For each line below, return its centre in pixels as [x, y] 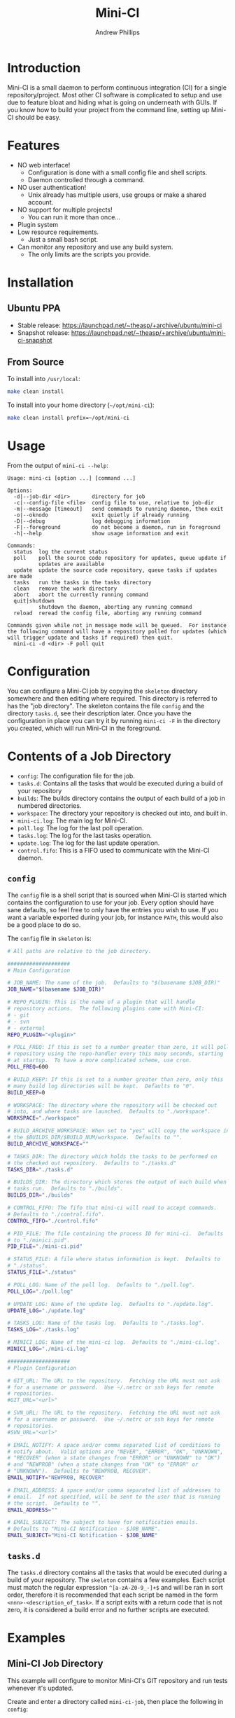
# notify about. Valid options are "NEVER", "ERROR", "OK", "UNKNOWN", [115, 1452]
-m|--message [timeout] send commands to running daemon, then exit [119, 509]
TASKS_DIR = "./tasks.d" [40, 1169]
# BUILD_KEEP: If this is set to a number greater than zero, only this [115, 1079]
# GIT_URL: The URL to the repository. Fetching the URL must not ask [114, 1381]
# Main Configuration [39, 970]
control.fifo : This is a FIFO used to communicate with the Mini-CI [113, 850]
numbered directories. [49, 806]
